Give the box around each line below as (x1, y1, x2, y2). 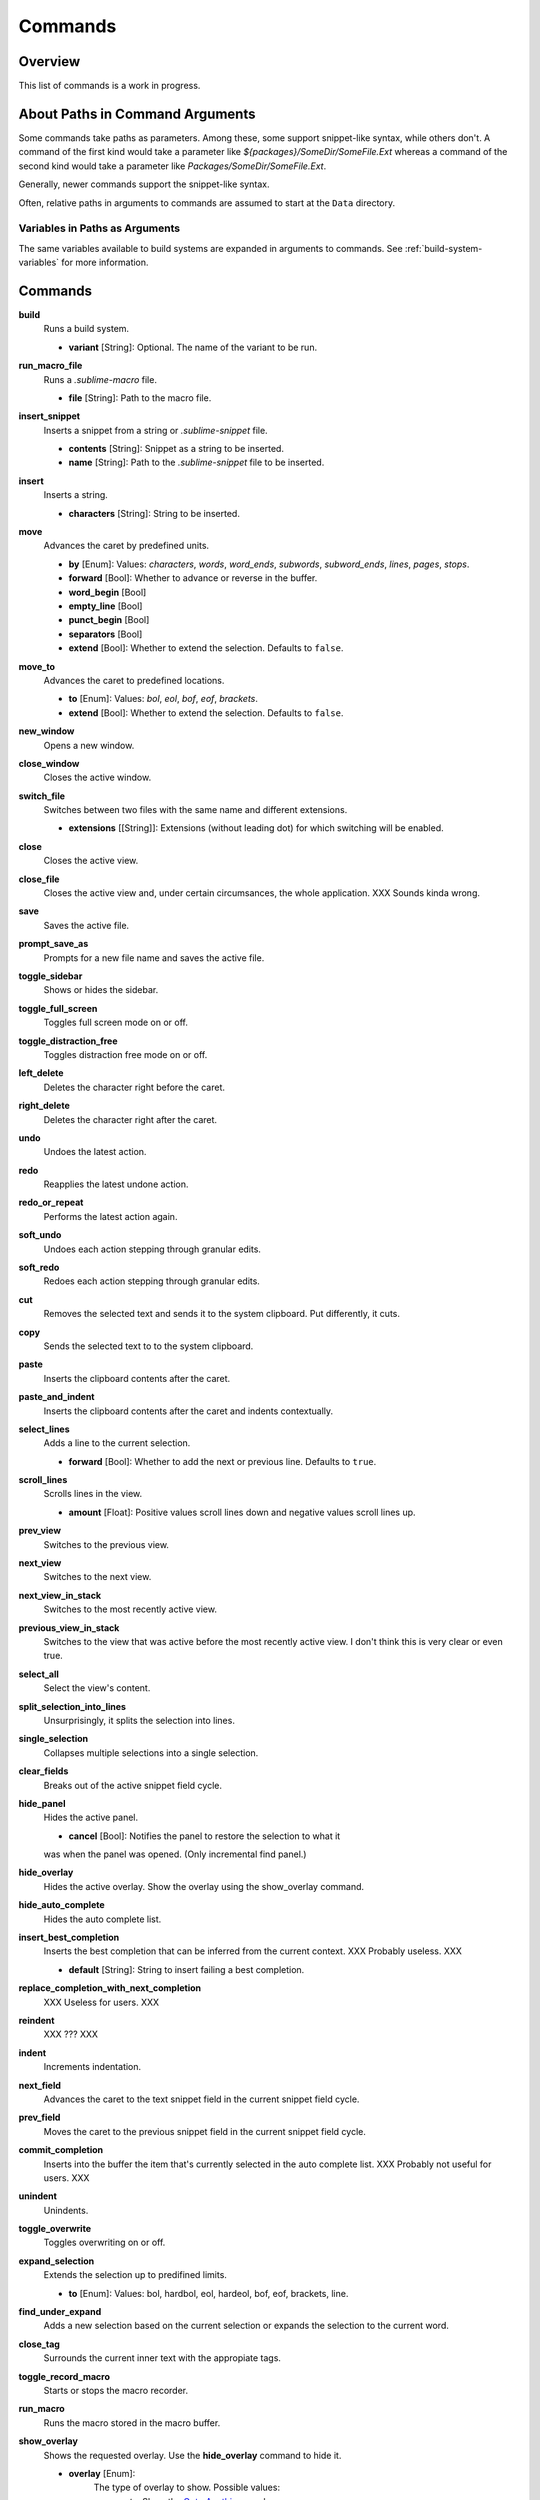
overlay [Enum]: (68, 2467, 136, 2479)
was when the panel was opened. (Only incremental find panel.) (43, 1848, 307, 1860)
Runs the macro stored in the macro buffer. (43, 2416, 221, 2429)
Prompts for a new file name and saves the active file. (43, 951, 265, 964)
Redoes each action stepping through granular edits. (43, 1275, 260, 1287)
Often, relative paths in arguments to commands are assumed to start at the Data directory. (18, 196, 395, 209)
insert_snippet (18, 410, 80, 422)
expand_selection (18, 2255, 95, 2267)
